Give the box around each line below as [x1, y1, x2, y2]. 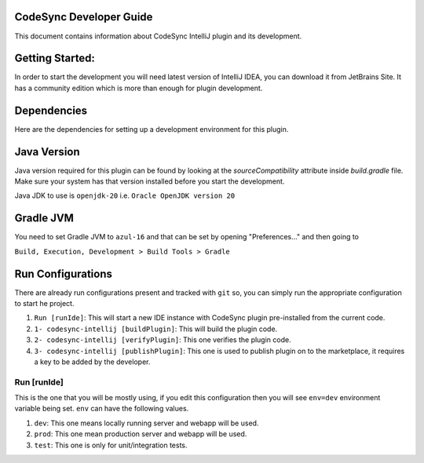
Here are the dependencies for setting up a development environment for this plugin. [14, 124, 289, 133]
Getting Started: [14, 52, 96, 65]
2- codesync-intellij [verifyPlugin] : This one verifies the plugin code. [34, 335, 291, 345]
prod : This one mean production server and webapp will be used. [34, 429, 247, 439]
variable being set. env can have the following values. [14, 404, 189, 414]
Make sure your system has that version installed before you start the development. [14, 177, 285, 186]
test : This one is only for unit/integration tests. [34, 440, 188, 450]
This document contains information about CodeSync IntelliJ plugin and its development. [14, 31, 302, 41]
